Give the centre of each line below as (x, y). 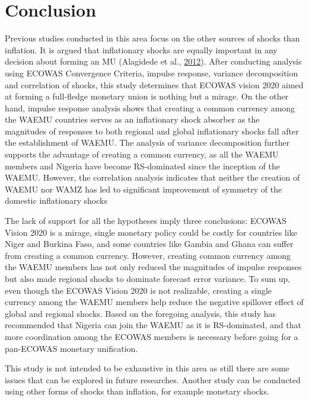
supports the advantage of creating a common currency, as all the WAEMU (142, 154)
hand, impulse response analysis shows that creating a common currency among (150, 108)
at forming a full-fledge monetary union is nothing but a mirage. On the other (147, 96)
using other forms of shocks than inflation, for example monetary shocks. (137, 391)
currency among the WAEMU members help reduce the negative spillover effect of (154, 302)
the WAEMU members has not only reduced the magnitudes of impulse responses (153, 267)
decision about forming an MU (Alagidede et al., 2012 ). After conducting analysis (153, 61)
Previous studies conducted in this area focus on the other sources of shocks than (152, 38)
